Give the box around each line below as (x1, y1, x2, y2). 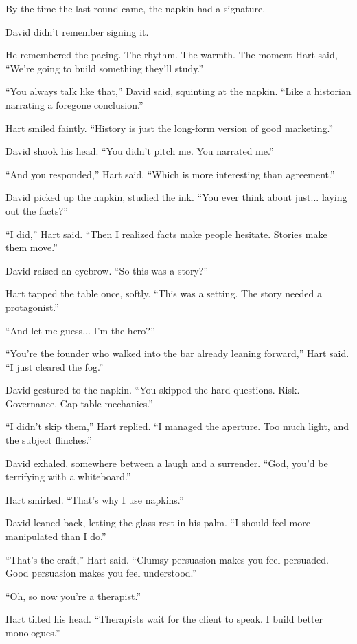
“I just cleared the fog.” (5, 359, 104, 374)
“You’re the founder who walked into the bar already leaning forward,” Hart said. (5, 346, 349, 361)
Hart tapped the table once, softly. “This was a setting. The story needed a (5, 286, 322, 301)
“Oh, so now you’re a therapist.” (5, 588, 141, 603)
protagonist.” (5, 299, 59, 314)
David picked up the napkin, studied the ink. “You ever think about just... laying (5, 190, 347, 204)
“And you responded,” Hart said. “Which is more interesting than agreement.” (5, 167, 335, 181)
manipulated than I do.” (5, 529, 106, 544)
